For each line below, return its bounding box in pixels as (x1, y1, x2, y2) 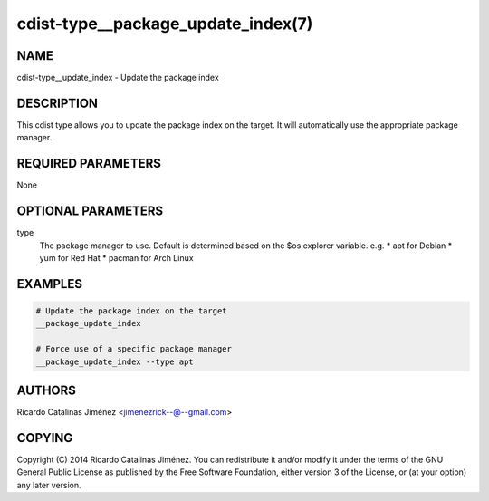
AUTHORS (16, 382, 77, 398)
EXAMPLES (16, 276, 83, 292)
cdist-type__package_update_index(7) (16, 14, 313, 34)
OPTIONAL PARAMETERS (16, 204, 164, 219)
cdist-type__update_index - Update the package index (16, 72, 219, 83)
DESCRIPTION (16, 95, 99, 111)
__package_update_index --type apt (35, 356, 194, 367)
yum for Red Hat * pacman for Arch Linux (39, 252, 194, 263)
